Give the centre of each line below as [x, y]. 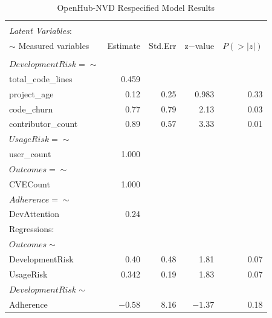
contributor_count [44, 124]
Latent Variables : [40, 31]
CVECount [30, 183]
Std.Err [163, 45]
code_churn [31, 109]
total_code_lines [41, 78]
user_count [30, 154]
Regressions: [32, 229]
